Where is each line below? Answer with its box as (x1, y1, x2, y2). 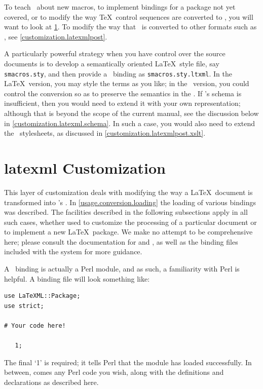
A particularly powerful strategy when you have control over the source (4, 48, 226, 59)
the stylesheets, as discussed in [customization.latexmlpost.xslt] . (4, 128, 206, 138)
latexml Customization (4, 157, 166, 178)
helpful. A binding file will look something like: (4, 273, 150, 284)
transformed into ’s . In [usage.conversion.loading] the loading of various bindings (4, 197, 256, 207)
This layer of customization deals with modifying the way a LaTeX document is (4, 186, 253, 197)
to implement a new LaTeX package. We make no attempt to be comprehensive (4, 226, 253, 237)
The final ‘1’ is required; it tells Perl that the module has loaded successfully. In (4, 357, 252, 367)
